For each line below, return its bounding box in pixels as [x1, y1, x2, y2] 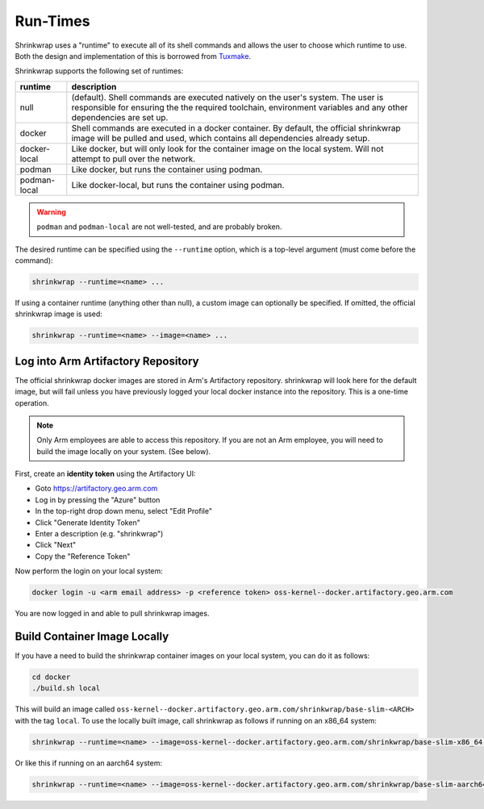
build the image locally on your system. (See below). [36, 446, 211, 456]
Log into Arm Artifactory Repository [15, 354, 199, 368]
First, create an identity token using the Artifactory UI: [15, 469, 196, 479]
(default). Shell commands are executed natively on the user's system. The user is [71, 91, 384, 102]
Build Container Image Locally [15, 629, 169, 643]
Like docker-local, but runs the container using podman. [71, 179, 285, 190]
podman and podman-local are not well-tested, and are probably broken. [36, 222, 282, 231]
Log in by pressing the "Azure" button [35, 494, 161, 504]
